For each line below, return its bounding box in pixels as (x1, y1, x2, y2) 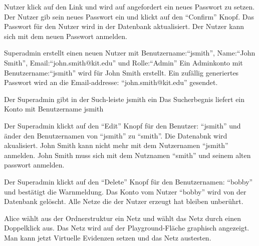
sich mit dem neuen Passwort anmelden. (4, 30, 127, 41)
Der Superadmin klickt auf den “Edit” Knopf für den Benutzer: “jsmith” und (4, 120, 241, 130)
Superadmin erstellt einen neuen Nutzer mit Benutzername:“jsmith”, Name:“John (4, 47, 255, 58)
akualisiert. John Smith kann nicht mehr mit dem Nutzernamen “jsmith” (4, 140, 228, 150)
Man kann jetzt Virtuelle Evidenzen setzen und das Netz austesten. (4, 232, 211, 242)
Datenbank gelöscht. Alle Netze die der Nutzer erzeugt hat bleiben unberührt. (4, 196, 243, 206)
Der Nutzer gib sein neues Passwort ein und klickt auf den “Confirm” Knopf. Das (4, 11, 254, 21)
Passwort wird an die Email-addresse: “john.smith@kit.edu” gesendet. (4, 77, 218, 87)
